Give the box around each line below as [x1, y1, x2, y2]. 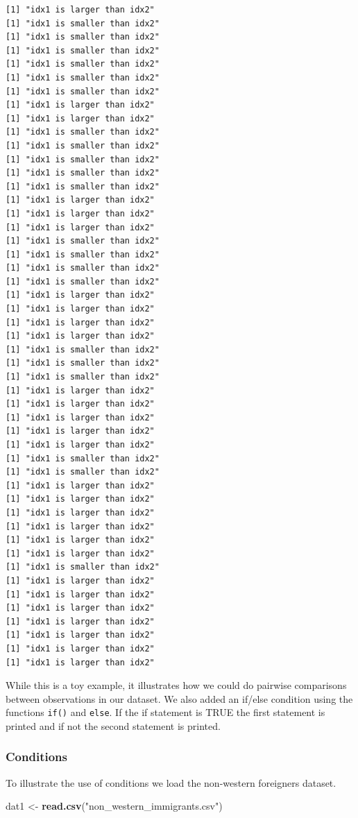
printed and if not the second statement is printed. [6, 718, 221, 733]
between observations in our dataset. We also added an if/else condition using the [6, 691, 353, 706]
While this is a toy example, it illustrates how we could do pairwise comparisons [6, 678, 347, 692]
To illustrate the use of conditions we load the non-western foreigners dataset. [6, 775, 336, 790]
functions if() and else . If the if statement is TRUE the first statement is [6, 705, 325, 719]
